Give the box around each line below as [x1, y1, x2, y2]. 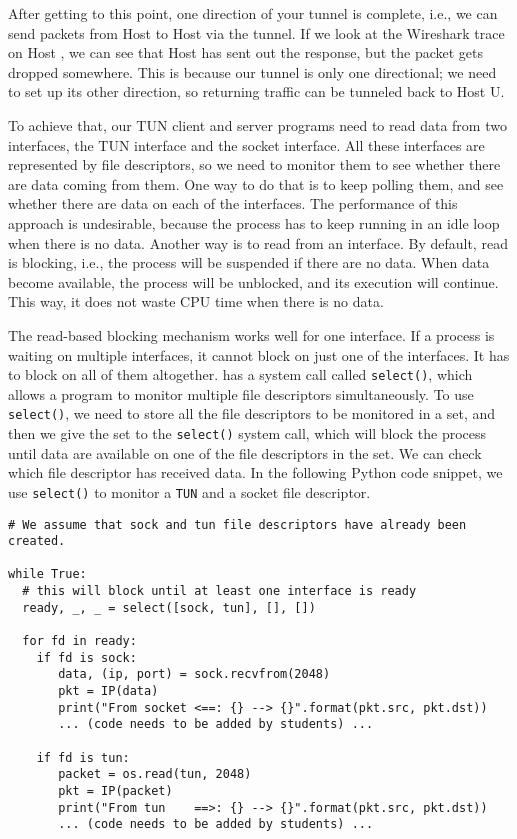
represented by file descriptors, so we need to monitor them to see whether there [8, 154, 501, 175]
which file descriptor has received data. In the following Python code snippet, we [8, 462, 503, 483]
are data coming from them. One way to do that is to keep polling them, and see [8, 173, 504, 194]
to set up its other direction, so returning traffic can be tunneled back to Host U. [8, 81, 505, 102]
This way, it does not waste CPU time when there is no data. [8, 291, 384, 312]
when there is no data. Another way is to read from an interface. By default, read [8, 232, 508, 253]
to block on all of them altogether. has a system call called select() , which [8, 364, 473, 385]
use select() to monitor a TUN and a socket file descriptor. [8, 481, 371, 502]
